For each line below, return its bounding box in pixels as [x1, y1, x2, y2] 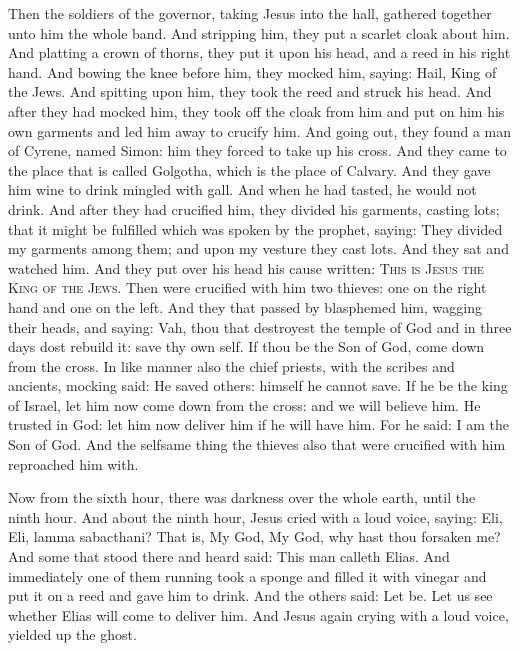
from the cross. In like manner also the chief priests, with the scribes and [8, 355, 455, 376]
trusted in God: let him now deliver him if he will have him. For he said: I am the [8, 414, 510, 435]
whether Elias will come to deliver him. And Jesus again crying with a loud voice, [8, 604, 509, 625]
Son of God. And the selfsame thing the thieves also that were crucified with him [8, 434, 506, 455]
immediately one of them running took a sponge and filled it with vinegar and [8, 565, 487, 586]
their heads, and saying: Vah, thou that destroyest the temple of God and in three [8, 316, 512, 337]
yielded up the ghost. [8, 624, 137, 645]
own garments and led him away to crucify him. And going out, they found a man [8, 120, 512, 141]
